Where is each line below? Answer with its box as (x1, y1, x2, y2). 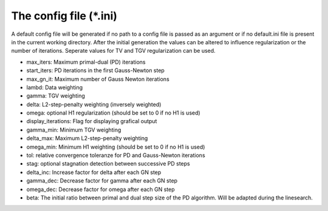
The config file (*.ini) (11, 9, 118, 22)
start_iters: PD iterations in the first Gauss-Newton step (26, 67, 165, 74)
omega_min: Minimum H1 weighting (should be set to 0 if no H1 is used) (26, 143, 205, 150)
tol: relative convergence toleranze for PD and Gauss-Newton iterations (26, 152, 206, 159)
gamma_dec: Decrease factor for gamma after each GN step (26, 177, 178, 184)
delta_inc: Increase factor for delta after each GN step (26, 169, 162, 176)
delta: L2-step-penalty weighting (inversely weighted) (26, 101, 162, 108)
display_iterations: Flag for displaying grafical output (26, 118, 157, 125)
